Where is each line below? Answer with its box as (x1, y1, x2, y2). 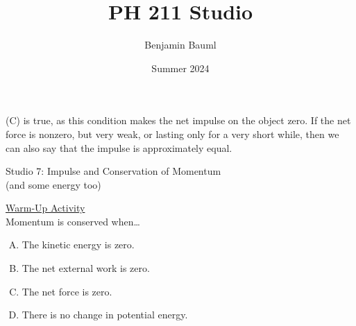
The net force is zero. (22, 284, 112, 298)
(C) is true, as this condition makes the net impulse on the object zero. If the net (6, 113, 351, 128)
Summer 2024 (151, 60, 210, 75)
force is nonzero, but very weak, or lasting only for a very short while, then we (6, 126, 339, 141)
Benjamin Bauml (144, 37, 217, 52)
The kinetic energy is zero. (22, 237, 135, 252)
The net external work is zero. (22, 261, 150, 275)
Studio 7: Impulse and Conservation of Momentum (6, 164, 221, 178)
